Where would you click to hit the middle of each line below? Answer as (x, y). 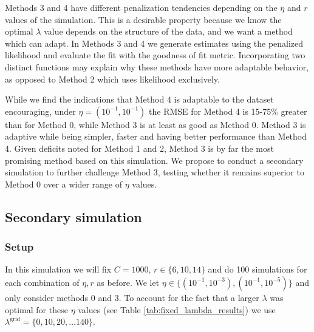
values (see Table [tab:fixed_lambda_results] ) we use (177, 309)
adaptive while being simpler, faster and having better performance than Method (156, 136)
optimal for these (36, 309)
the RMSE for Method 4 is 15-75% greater (228, 111)
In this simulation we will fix (58, 269)
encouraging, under (40, 111)
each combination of (42, 282)
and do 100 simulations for (258, 269)
